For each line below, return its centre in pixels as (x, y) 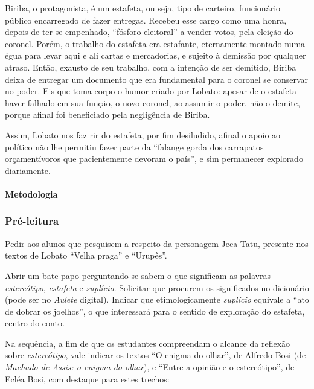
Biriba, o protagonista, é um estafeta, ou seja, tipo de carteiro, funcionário (143, 8)
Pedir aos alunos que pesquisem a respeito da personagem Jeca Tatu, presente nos (157, 243)
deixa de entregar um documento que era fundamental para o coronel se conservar (157, 79)
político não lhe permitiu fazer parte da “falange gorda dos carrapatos (134, 146)
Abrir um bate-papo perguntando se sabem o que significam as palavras (138, 275)
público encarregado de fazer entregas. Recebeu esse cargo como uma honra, (146, 20)
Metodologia (31, 194)
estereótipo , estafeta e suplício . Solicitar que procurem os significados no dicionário (157, 287)
